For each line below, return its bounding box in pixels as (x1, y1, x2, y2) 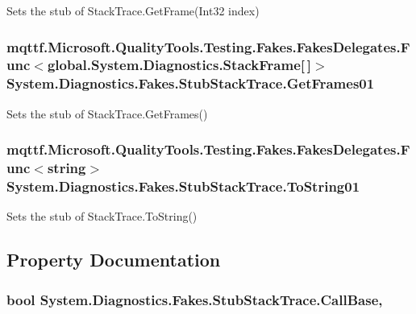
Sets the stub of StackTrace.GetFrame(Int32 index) (6, 2, 260, 19)
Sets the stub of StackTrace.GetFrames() (6, 105, 208, 122)
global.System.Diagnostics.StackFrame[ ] (47, 55, 311, 75)
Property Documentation (6, 247, 221, 272)
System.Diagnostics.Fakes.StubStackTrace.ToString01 (6, 176, 360, 196)
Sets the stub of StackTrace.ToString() (6, 208, 198, 225)
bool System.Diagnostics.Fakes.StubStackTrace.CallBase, (6, 289, 383, 309)
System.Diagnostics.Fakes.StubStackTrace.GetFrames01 (6, 73, 375, 93)
